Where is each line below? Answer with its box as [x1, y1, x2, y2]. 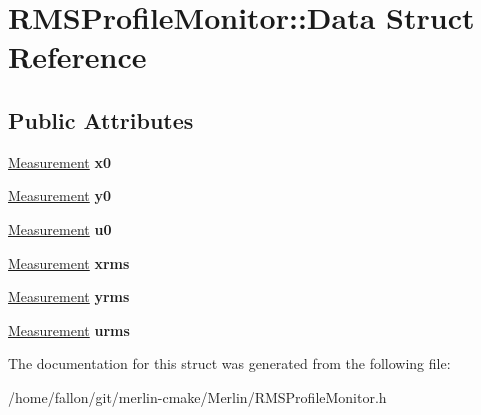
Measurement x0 [8, 151, 112, 172]
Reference [8, 36, 147, 77]
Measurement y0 [8, 185, 112, 206]
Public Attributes [8, 104, 194, 135]
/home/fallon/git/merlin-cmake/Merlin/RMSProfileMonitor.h [8, 386, 387, 407]
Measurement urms [8, 319, 130, 340]
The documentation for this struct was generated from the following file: [8, 353, 451, 374]
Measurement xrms [8, 252, 130, 273]
